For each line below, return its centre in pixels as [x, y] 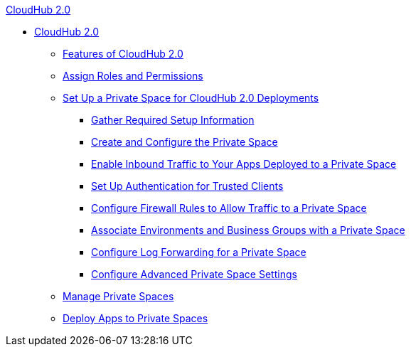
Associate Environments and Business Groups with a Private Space [248, 230]
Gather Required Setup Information [173, 120]
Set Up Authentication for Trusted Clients [187, 186]
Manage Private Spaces [118, 296]
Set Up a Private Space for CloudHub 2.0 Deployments [191, 98]
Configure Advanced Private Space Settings [194, 274]
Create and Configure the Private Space [185, 142]
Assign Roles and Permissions [133, 76]
